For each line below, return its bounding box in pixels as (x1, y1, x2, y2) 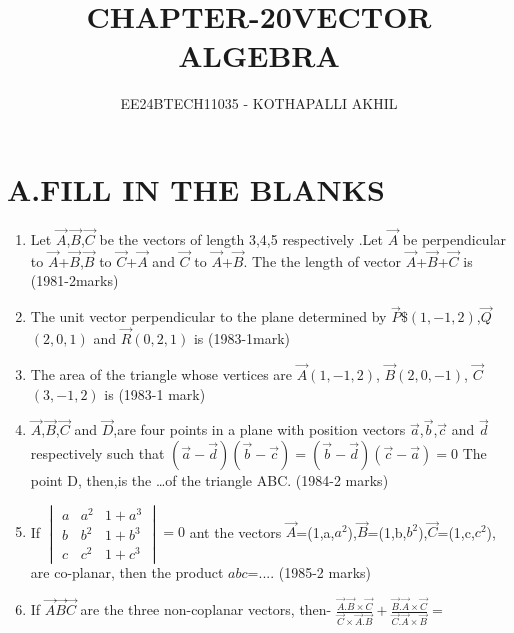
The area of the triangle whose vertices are (30, 363, 293, 384)
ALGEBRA (178, 35, 340, 76)
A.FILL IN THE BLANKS (7, 168, 385, 209)
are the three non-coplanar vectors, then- (80, 599, 332, 620)
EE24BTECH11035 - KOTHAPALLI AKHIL (120, 93, 398, 114)
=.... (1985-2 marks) (247, 562, 371, 583)
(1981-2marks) (30, 270, 119, 291)
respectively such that (30, 442, 165, 463)
